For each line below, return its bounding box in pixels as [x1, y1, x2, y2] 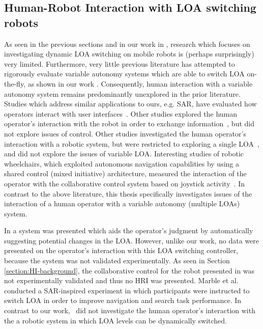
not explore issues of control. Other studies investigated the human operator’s [4, 128, 246, 139]
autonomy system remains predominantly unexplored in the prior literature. [4, 88, 241, 99]
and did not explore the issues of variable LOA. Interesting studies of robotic [4, 148, 244, 159]
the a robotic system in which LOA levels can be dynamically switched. [4, 315, 227, 325]
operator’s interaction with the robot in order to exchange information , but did [4, 118, 254, 129]
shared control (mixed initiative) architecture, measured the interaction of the [4, 168, 247, 179]
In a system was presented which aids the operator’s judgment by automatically [4, 225, 253, 236]
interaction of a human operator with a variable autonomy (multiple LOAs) [4, 198, 240, 209]
